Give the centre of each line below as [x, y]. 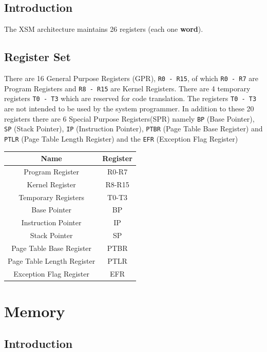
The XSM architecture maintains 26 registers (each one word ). [104, 29]
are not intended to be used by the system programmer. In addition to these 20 [129, 108]
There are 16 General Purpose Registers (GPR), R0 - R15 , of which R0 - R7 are [131, 78]
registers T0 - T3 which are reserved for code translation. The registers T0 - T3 [130, 98]
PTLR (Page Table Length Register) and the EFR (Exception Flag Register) [121, 138]
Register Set [37, 57]
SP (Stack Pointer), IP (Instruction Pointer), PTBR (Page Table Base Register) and [133, 129]
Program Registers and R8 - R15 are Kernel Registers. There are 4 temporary [127, 88]
